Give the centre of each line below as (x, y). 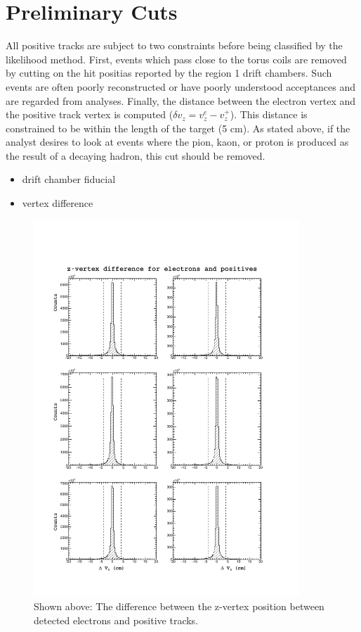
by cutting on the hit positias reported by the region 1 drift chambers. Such (169, 73)
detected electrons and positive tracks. (116, 620)
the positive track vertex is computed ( (90, 114)
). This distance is (269, 114)
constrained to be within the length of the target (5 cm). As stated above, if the (178, 128)
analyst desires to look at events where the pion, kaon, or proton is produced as (177, 142)
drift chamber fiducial (69, 179)
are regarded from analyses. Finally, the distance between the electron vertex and (181, 100)
